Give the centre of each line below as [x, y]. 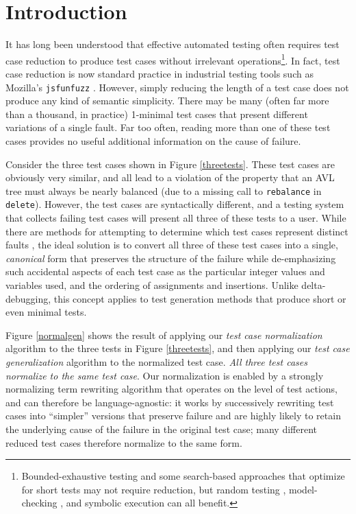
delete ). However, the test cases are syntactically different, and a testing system [175, 204]
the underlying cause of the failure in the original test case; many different [161, 429]
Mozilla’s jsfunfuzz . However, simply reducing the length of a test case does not [177, 87]
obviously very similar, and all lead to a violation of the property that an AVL [170, 177]
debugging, [28, 298]
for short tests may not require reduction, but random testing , [154, 489]
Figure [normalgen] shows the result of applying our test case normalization [164, 335]
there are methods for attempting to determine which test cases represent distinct [177, 231]
